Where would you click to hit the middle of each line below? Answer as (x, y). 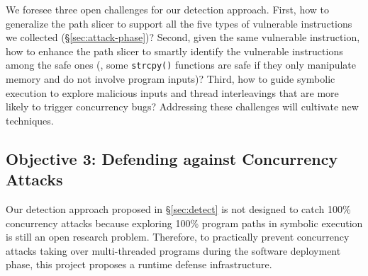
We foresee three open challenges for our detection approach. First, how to (168, 9)
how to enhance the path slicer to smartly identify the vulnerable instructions (174, 51)
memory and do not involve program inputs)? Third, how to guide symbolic (171, 79)
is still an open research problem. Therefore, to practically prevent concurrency (178, 237)
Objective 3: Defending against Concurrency (172, 158)
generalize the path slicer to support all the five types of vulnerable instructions (179, 23)
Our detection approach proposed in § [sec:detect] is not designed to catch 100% (178, 209)
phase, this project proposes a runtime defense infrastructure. (139, 264)
